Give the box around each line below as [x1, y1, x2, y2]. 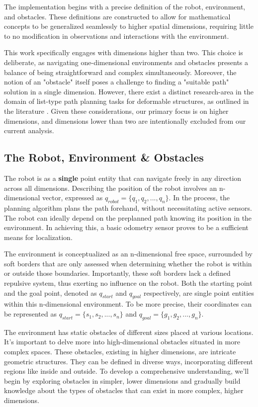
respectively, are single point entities [143, 287, 254, 298]
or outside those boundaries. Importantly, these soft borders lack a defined [4, 268, 231, 278]
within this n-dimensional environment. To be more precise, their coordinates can [4, 299, 252, 309]
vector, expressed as [42, 192, 103, 203]
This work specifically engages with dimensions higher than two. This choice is [4, 47, 243, 58]
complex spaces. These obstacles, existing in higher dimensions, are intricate [4, 346, 236, 357]
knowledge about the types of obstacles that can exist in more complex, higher [4, 385, 244, 396]
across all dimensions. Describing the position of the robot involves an [4, 182, 217, 193]
